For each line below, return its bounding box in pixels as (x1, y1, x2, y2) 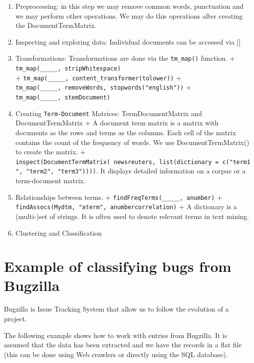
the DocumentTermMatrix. (15, 20, 96, 30)
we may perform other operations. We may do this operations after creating (15, 10, 243, 21)
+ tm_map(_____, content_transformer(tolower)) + (15, 72, 182, 82)
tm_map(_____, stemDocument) (15, 94, 111, 101)
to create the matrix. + (15, 146, 86, 157)
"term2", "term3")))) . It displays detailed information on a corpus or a (26, 166, 246, 176)
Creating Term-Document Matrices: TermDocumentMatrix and (15, 108, 202, 118)
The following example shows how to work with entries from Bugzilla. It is (4, 330, 227, 340)
